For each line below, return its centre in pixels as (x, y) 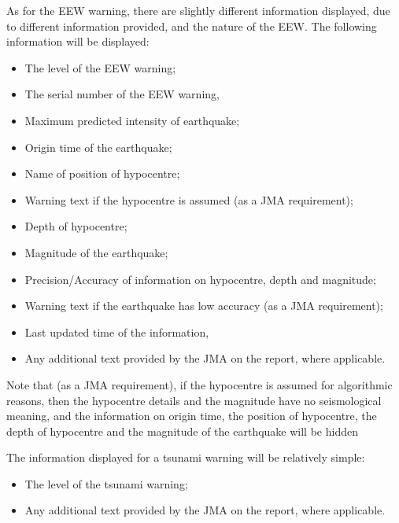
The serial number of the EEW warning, (122, 94)
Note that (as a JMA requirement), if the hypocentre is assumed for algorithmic (199, 384)
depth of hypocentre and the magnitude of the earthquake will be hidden (182, 431)
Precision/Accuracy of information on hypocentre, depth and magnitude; (200, 279)
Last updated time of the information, (117, 331)
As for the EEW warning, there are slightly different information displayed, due (198, 10)
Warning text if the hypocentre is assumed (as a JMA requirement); (189, 199)
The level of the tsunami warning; (106, 483)
